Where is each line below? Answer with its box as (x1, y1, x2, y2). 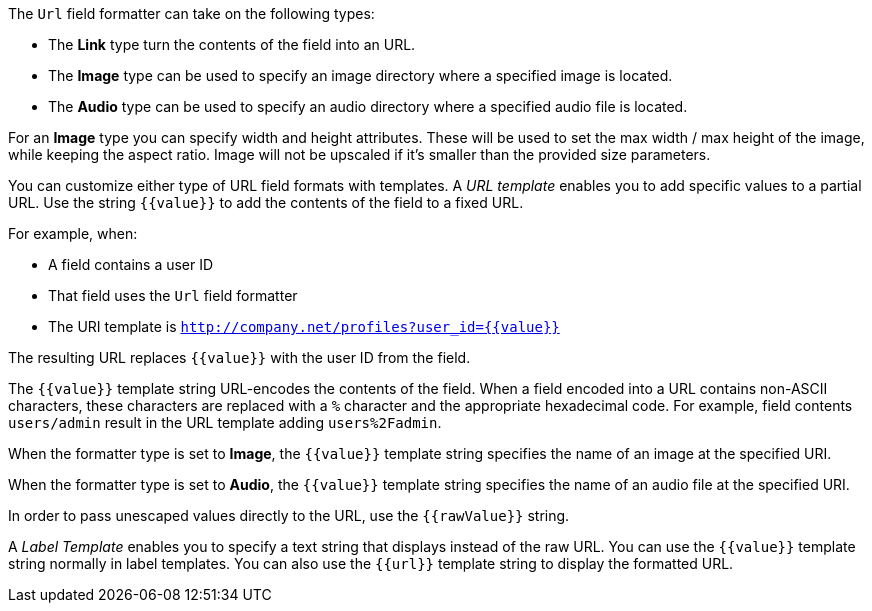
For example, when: (8, 225, 138, 242)
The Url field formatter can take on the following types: (8, 5, 375, 22)
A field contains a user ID (48, 256, 214, 273)
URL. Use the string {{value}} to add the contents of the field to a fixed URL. (8, 194, 524, 211)
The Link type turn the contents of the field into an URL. (48, 36, 416, 53)
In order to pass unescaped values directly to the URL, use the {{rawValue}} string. (8, 507, 570, 524)
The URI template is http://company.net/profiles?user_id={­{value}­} (48, 318, 560, 335)
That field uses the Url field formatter (48, 287, 298, 304)
